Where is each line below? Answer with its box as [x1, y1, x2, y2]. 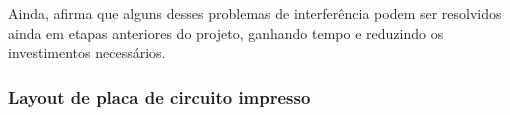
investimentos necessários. [8, 42, 166, 63]
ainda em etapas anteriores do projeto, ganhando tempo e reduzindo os [8, 22, 444, 43]
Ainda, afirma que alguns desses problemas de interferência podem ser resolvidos [8, 3, 502, 23]
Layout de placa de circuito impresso [8, 84, 311, 109]
